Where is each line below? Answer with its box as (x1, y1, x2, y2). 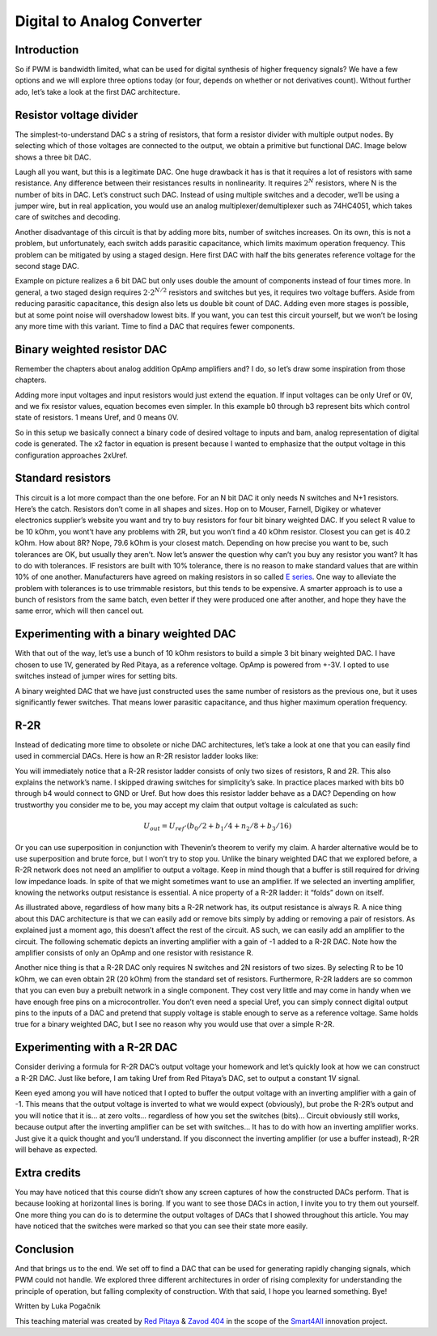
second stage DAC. (15, 262, 80, 271)
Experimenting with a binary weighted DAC (15, 628, 236, 641)
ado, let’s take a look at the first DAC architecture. (15, 87, 180, 96)
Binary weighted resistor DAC (15, 343, 168, 356)
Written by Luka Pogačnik (15, 1301, 101, 1311)
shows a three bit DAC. (15, 152, 92, 162)
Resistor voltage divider (15, 108, 138, 121)
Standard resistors (15, 471, 111, 485)
